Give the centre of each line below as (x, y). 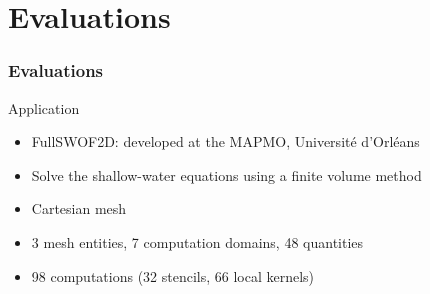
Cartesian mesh (79, 208)
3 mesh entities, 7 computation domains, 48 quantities (197, 241)
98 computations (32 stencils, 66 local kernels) (173, 275)
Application (44, 107)
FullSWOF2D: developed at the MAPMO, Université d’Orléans (225, 141)
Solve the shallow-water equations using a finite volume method (226, 174)
